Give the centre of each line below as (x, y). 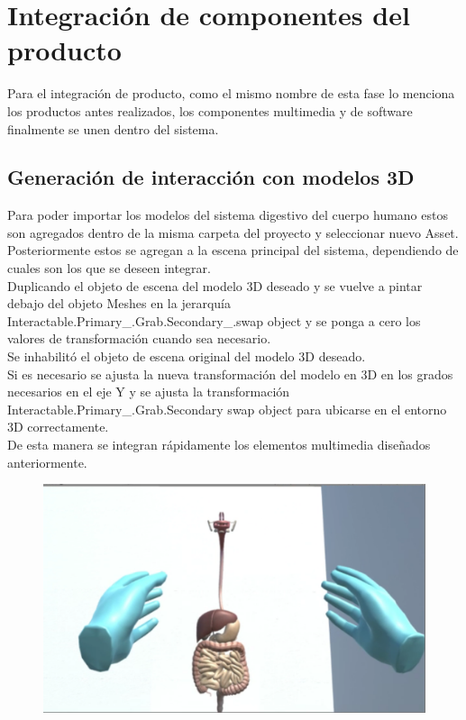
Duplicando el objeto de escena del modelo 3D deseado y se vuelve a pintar (215, 285)
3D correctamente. (58, 427)
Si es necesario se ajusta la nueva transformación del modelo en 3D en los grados (230, 374)
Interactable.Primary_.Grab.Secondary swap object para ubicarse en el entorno (227, 409)
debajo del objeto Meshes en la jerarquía (119, 303)
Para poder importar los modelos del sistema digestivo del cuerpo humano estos (228, 215)
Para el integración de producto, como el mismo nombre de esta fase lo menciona (231, 93)
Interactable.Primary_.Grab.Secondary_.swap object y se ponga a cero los (214, 320)
